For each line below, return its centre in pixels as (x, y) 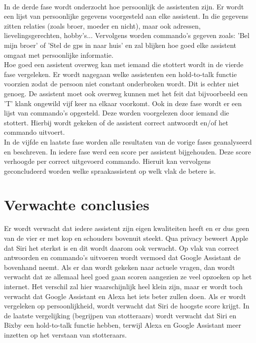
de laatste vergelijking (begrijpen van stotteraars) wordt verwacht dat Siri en (120, 315)
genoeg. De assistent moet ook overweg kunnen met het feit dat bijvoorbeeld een (126, 93)
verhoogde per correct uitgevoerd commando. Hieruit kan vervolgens (108, 161)
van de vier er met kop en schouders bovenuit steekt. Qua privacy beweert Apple (126, 238)
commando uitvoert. (35, 132)
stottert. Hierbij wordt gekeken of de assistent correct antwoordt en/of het (116, 122)
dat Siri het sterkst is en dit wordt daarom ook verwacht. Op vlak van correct (122, 248)
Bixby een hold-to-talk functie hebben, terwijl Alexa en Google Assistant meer (123, 325)
